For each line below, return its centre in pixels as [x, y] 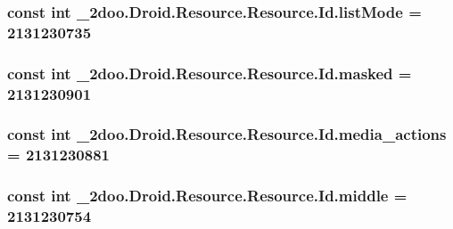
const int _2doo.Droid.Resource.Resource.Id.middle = [207, 196]
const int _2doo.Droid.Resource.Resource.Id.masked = [210, 73]
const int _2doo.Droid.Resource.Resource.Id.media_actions [227, 134]
